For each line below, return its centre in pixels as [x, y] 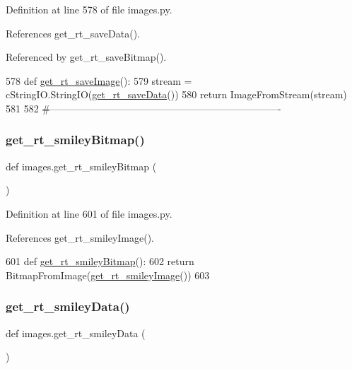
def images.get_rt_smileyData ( [76, 333]
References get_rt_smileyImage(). [80, 237]
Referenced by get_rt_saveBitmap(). [86, 57]
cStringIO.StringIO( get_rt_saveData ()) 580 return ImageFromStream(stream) [176, 94]
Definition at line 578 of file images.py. [89, 9]
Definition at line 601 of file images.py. [89, 213]
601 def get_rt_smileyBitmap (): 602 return [100, 261]
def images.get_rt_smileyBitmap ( [81, 166]
